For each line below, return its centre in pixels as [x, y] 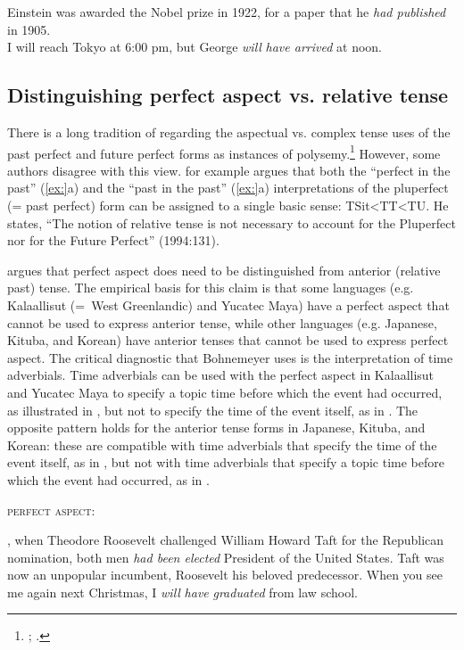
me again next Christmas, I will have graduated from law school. [182, 592]
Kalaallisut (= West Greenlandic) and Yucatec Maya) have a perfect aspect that [228, 304]
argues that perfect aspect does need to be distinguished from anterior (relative [224, 270]
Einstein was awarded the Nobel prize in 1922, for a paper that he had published [227, 12]
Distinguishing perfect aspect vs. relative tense [228, 95]
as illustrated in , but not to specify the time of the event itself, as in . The [213, 410]
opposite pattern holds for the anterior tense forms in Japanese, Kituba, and [216, 428]
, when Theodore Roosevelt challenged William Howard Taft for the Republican [226, 540]
